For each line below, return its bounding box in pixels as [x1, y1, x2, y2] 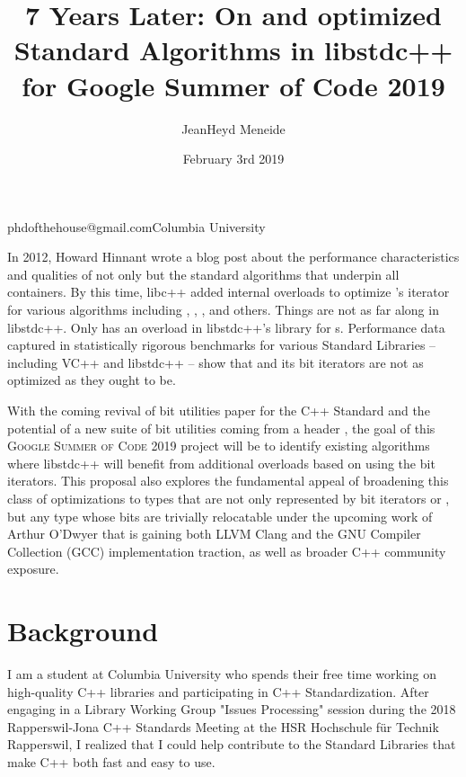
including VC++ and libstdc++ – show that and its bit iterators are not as [7, 353, 424, 371]
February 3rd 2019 [182, 149, 285, 168]
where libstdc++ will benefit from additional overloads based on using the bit [7, 453, 435, 472]
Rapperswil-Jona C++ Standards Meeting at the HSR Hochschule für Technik [7, 717, 439, 736]
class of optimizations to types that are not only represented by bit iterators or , [7, 489, 450, 507]
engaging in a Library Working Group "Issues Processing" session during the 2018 [7, 700, 456, 719]
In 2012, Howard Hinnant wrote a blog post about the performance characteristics [7, 247, 460, 266]
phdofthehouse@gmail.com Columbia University [7, 217, 266, 236]
